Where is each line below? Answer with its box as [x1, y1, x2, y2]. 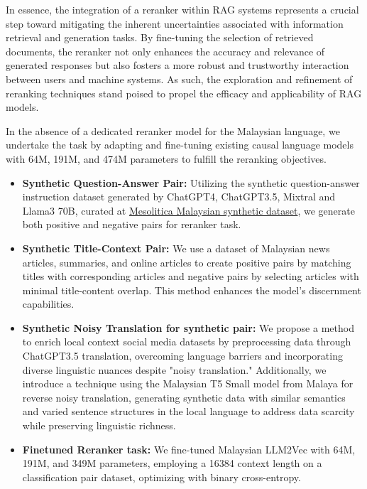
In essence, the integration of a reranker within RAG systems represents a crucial [6, 2, 359, 16]
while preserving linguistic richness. [22, 418, 176, 433]
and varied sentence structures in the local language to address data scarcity [22, 404, 355, 419]
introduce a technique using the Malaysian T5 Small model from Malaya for [22, 376, 354, 391]
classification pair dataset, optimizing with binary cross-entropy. [22, 469, 301, 484]
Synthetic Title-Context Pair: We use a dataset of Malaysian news [22, 240, 330, 255]
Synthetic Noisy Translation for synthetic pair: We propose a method [22, 320, 354, 335]
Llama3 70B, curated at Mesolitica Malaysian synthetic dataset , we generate [22, 203, 355, 217]
